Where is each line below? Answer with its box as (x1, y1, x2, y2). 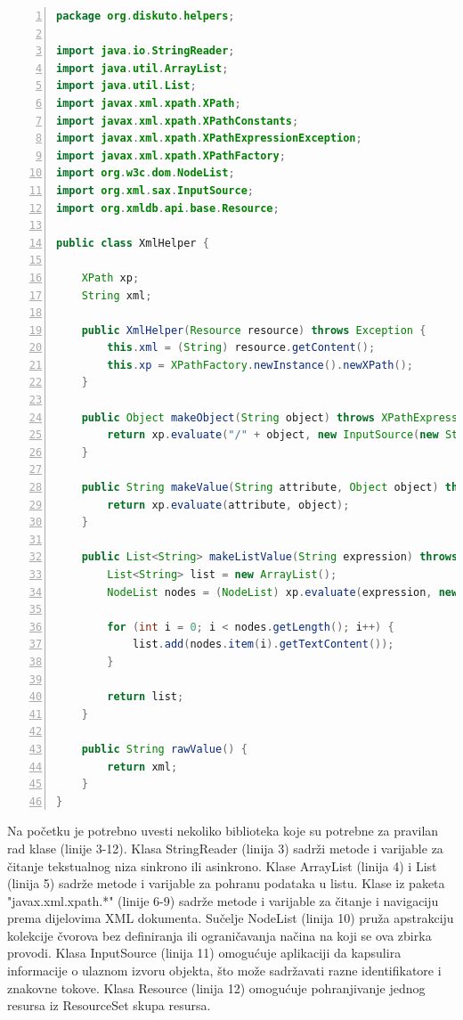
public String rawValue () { (81, 742, 248, 755)
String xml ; (81, 289, 152, 302)
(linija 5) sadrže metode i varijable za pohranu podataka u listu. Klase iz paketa (7, 874, 445, 893)
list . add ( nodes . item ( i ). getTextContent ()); (132, 638, 394, 651)
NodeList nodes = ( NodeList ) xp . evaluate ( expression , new (107, 585, 459, 599)
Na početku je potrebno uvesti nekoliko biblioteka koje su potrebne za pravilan (7, 821, 439, 840)
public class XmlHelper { (56, 236, 209, 249)
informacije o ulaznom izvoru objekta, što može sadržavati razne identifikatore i (7, 961, 442, 980)
